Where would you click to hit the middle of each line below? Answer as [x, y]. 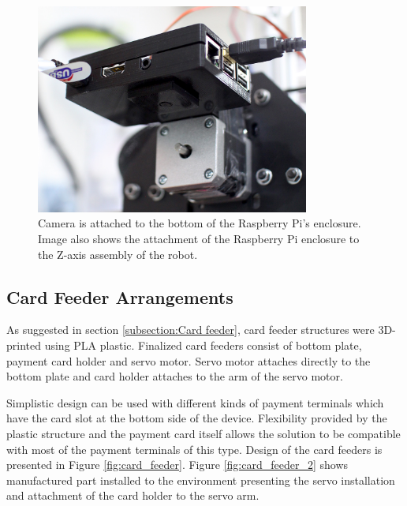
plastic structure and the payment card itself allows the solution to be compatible [203, 434]
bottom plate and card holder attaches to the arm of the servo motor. [175, 376]
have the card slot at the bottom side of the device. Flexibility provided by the [197, 418]
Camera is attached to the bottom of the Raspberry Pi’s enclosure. [200, 223]
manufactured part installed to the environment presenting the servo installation [201, 480]
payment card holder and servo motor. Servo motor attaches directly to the [189, 360]
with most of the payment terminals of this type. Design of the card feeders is [194, 449]
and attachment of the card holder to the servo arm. [133, 495]
